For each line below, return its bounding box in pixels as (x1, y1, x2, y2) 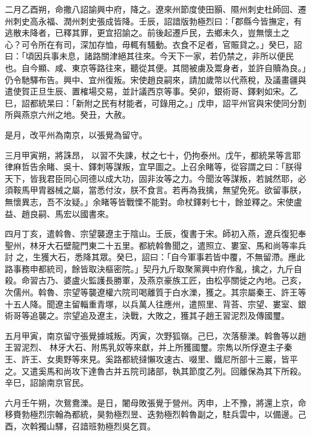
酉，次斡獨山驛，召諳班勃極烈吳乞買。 (5, 420, 155, 432)
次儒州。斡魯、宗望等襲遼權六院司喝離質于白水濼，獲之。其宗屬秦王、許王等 (5, 286, 306, 298)
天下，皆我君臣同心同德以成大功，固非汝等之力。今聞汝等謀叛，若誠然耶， (5, 172, 298, 184)
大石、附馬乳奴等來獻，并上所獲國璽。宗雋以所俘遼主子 (66, 341, 284, 353)
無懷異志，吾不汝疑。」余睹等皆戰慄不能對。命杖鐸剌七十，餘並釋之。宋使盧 (5, 195, 302, 208)
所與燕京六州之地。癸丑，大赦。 (5, 108, 130, 121)
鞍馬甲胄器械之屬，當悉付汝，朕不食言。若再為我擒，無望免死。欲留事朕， (13, 184, 306, 196)
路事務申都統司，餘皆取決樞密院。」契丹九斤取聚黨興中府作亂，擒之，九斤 (5, 262, 294, 275)
